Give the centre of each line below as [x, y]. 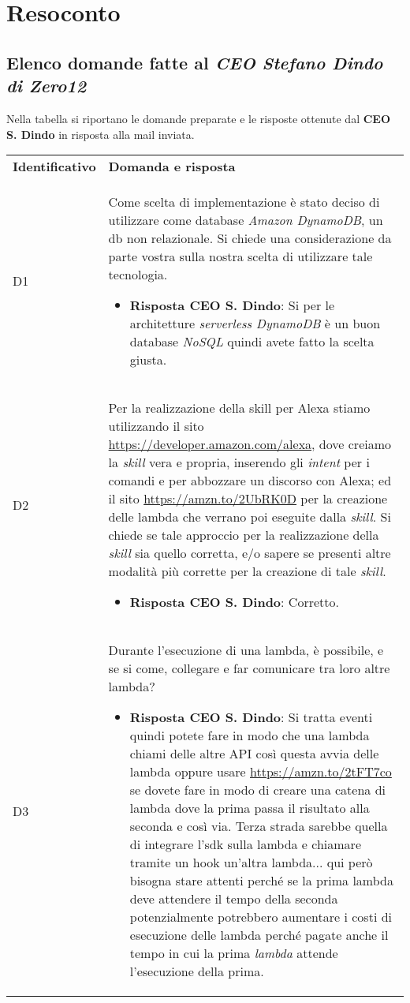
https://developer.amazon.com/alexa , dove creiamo [250, 444]
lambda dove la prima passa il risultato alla [250, 808]
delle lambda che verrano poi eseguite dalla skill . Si [250, 517]
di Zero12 [47, 86]
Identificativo [54, 167]
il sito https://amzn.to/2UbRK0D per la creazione [248, 499]
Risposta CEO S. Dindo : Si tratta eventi [251, 717]
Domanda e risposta [172, 167]
